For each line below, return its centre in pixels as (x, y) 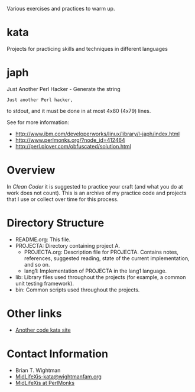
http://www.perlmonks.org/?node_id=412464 (70, 140)
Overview (31, 170)
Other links (34, 313)
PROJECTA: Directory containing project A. (68, 245)
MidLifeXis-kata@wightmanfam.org (58, 376)
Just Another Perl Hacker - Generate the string (64, 89)
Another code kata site (43, 330)
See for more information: (38, 122)
